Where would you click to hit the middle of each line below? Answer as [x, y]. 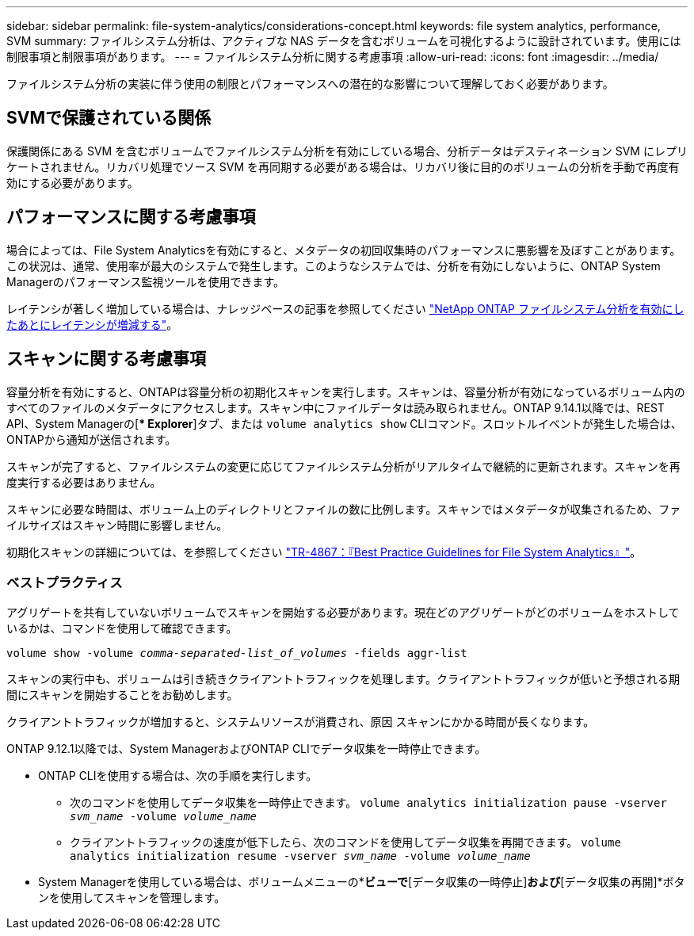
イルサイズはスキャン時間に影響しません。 [117, 525]
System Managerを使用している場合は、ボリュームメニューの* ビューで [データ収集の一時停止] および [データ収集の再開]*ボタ [362, 882]
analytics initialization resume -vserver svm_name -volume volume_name [300, 856]
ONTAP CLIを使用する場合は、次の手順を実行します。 [178, 776]
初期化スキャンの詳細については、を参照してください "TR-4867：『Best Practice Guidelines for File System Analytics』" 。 [324, 552]
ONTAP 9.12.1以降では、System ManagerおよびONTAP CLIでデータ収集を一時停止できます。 [246, 749]
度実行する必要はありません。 [84, 482]
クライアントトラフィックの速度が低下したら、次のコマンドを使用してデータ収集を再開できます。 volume [345, 842]
